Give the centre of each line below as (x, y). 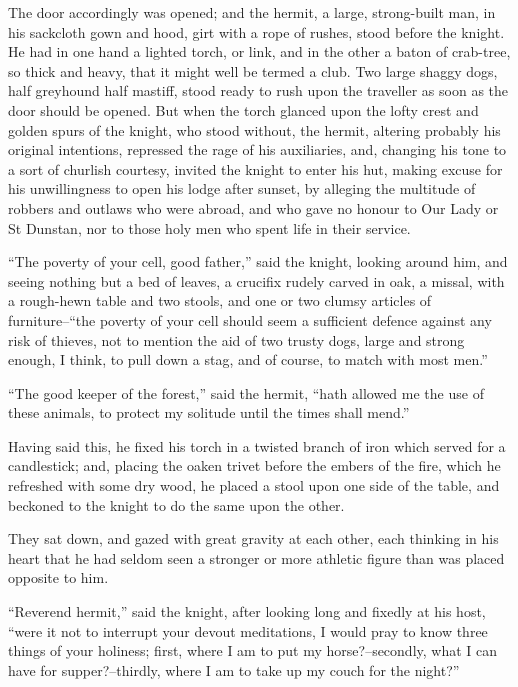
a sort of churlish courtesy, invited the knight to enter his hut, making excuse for (255, 168)
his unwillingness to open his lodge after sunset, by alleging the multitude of (242, 188)
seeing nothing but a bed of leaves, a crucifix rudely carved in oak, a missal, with (256, 280)
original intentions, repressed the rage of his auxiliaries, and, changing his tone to (257, 149)
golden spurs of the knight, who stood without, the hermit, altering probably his (254, 129)
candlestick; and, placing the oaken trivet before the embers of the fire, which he (254, 465)
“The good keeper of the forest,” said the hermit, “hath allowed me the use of (246, 392)
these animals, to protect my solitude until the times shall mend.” (209, 412)
